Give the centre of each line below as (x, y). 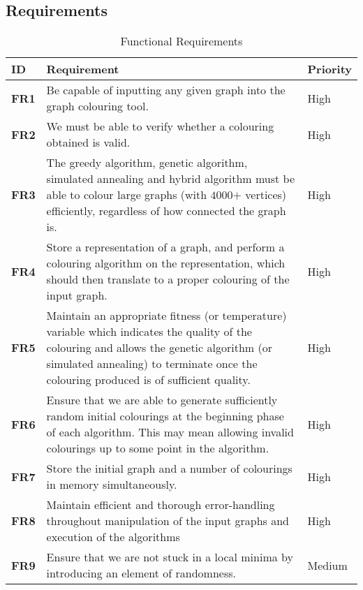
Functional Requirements (181, 41)
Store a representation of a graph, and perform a (165, 247)
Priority (329, 69)
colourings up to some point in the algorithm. (158, 448)
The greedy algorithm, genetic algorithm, (147, 163)
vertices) (266, 195)
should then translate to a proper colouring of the (168, 279)
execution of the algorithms (113, 537)
